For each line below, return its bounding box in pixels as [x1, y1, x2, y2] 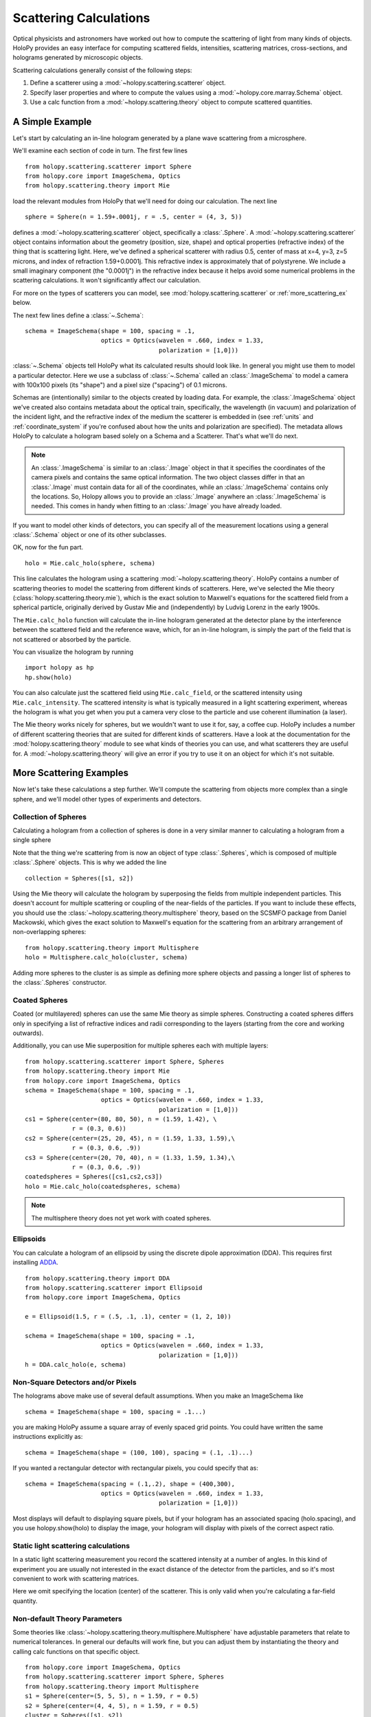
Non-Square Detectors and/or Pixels [12, 1377, 137, 1387]
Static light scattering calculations [12, 1540, 131, 1550]
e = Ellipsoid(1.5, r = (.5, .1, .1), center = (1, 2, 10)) [25, 1312, 232, 1321]
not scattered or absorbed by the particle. [12, 635, 131, 644]
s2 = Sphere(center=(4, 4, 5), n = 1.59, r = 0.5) [25, 1702, 199, 1709]
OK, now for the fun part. [12, 543, 84, 552]
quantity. [12, 1597, 38, 1605]
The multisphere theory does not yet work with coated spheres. [31, 1214, 212, 1222]
